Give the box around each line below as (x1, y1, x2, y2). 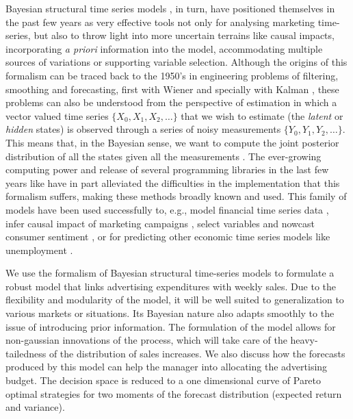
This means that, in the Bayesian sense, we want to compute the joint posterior (5, 135, 339, 149)
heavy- (290, 333, 318, 347)
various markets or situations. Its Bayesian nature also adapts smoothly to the (5, 306, 335, 320)
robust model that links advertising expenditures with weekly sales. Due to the (5, 279, 336, 293)
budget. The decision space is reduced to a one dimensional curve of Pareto (5, 373, 322, 388)
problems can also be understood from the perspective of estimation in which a (5, 95, 337, 110)
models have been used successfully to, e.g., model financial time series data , (5, 202, 329, 216)
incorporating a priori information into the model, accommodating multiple (5, 41, 323, 55)
